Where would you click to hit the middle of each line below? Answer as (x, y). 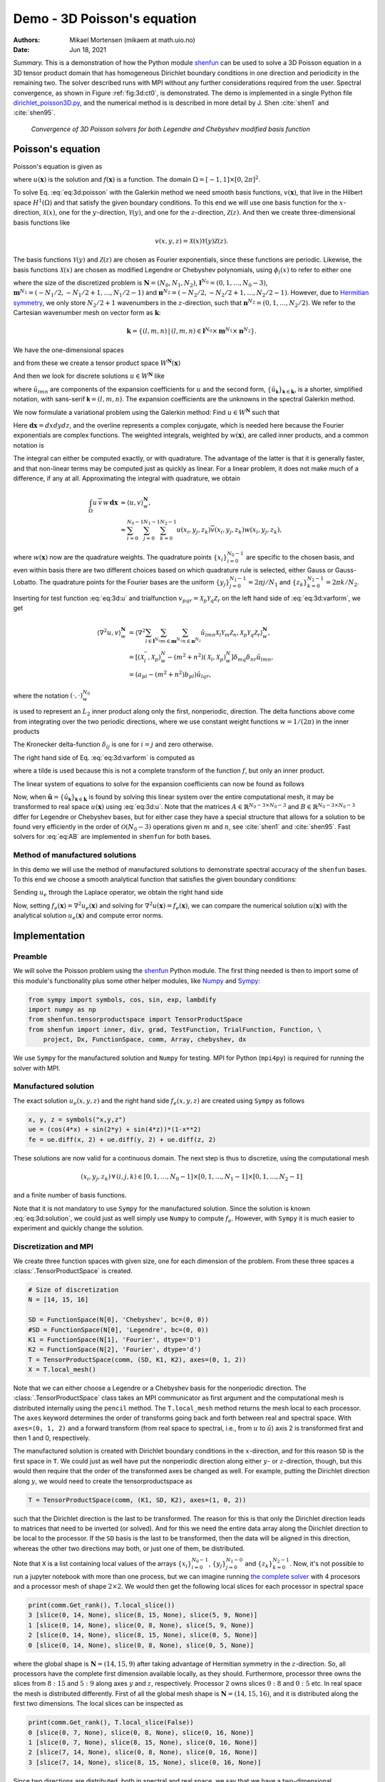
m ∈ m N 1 (171, 640)
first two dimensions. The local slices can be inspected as (98, 1704)
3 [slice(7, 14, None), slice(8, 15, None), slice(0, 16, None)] (145, 1762)
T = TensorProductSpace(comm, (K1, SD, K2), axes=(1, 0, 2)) (137, 1500)
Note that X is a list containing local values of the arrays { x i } (102, 1564)
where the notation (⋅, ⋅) (48, 696)
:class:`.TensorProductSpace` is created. (73, 1271)
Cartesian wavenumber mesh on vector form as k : (87, 313)
